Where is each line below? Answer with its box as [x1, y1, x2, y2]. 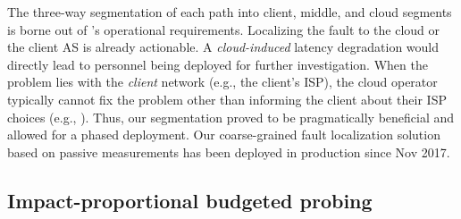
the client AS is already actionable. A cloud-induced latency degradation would [7, 38, 440, 56]
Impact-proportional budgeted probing [7, 186, 373, 214]
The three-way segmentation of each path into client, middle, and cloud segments [7, 3, 452, 21]
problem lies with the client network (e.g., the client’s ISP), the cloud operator [7, 72, 438, 91]
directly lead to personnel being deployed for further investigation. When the [7, 55, 428, 73]
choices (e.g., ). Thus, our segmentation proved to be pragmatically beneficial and [7, 107, 455, 126]
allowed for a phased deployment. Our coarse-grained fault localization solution [7, 125, 440, 144]
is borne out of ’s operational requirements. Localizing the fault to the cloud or [7, 20, 440, 38]
